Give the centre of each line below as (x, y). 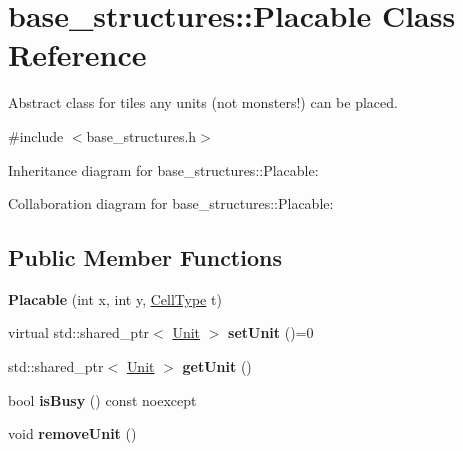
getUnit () (217, 366)
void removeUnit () (72, 433)
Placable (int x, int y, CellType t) (115, 298)
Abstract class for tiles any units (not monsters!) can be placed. (203, 102)
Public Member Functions (145, 257)
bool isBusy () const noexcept (102, 399)
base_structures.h (141, 135)
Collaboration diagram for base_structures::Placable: (171, 203)
